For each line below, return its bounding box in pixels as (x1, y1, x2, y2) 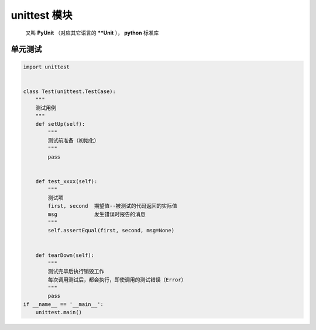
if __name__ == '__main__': (23, 301, 104, 307)
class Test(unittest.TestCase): (23, 88, 116, 95)
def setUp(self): (35, 121, 85, 128)
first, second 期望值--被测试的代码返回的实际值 (47, 202, 178, 209)
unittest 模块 (11, 9, 73, 22)
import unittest (23, 63, 70, 70)
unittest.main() (35, 309, 82, 316)
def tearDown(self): (35, 252, 95, 259)
